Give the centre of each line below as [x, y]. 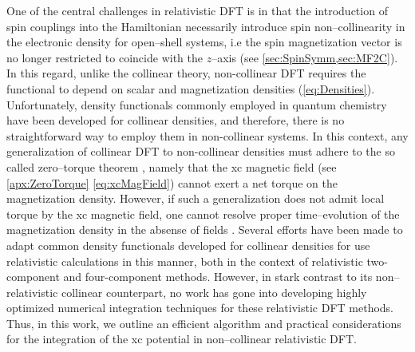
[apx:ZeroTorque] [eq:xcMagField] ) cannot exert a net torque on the [172, 182]
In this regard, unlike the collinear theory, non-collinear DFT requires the [186, 73]
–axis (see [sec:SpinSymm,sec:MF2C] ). [305, 57]
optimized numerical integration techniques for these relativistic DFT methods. [200, 308]
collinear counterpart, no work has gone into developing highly [214, 292]
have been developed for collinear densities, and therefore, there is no [176, 120]
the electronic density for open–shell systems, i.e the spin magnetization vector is [204, 42]
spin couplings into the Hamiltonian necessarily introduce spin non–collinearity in [206, 26]
